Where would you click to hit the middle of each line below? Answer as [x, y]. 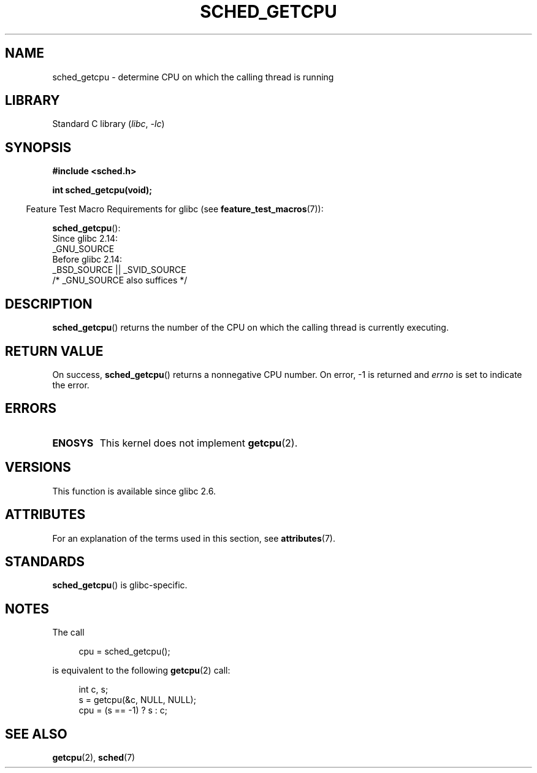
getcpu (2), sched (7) [94, 758]
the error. [71, 385]
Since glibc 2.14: [85, 239]
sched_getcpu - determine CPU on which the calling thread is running [193, 77]
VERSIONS [38, 467]
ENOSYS [73, 443]
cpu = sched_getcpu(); [124, 652]
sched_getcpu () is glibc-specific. [120, 585]
